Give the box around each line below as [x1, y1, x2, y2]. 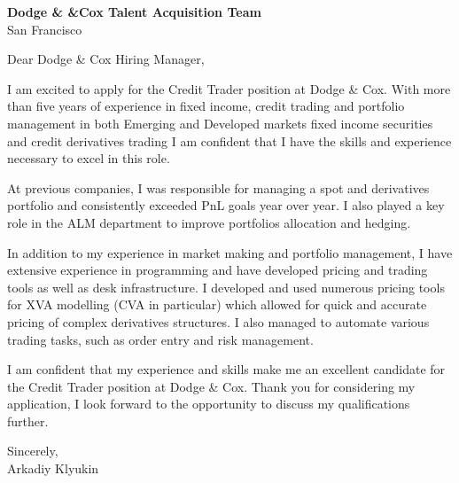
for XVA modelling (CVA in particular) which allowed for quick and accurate [7, 295, 427, 314]
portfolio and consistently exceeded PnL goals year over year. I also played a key [7, 196, 445, 214]
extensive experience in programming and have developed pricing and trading [7, 261, 428, 279]
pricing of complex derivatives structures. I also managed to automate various [7, 312, 430, 331]
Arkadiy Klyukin [7, 459, 99, 478]
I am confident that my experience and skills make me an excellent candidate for [7, 360, 446, 378]
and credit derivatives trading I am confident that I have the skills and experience [7, 131, 452, 150]
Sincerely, [7, 441, 58, 460]
